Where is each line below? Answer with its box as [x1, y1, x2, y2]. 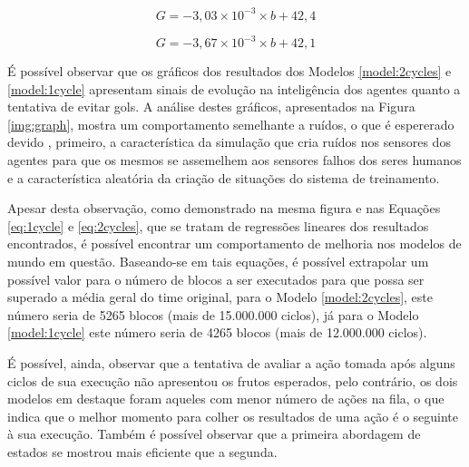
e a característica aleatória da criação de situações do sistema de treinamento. [7, 168, 440, 187]
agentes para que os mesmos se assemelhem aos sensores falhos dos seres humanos [7, 150, 462, 169]
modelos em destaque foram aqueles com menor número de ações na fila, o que [7, 389, 445, 408]
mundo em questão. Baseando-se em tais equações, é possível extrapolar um [7, 251, 429, 270]
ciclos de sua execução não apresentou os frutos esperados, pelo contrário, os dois [7, 371, 458, 390]
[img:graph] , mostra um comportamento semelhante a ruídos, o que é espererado [7, 114, 454, 133]
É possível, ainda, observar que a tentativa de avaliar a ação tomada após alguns [7, 353, 455, 372]
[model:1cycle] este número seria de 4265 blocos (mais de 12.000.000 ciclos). [7, 323, 427, 342]
